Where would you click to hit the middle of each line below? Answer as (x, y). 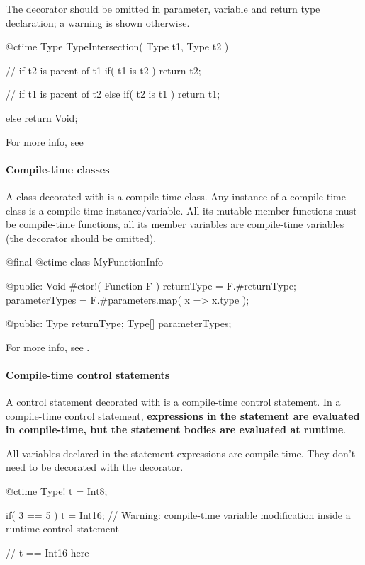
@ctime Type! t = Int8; (57, 491)
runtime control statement (62, 529)
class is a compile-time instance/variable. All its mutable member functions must (181, 210)
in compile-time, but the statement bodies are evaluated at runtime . (176, 429)
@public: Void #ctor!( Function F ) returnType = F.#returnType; (151, 285)
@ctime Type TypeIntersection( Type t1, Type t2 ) (117, 46)
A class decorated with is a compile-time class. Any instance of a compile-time (176, 196)
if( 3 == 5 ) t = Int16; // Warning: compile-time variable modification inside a (178, 514)
